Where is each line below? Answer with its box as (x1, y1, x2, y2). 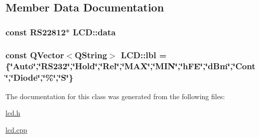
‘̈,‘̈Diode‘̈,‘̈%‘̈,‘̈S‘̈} (5, 71, 74, 84)
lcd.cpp (5, 124, 27, 135)
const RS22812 (5, 25, 66, 38)
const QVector (5, 48, 64, 61)
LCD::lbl (121, 48, 156, 61)
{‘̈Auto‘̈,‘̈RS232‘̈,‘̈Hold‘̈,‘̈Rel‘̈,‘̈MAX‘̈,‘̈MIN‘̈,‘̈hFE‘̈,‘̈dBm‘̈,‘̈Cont (5, 60, 256, 72)
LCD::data (73, 25, 116, 38)
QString (75, 48, 107, 61)
